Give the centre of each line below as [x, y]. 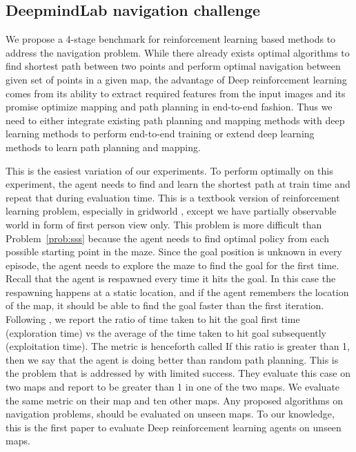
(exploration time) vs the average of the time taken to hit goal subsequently [166, 332]
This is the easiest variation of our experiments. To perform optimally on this [169, 170]
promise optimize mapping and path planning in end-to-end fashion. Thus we [169, 107]
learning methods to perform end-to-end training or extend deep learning [160, 134]
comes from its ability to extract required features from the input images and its [176, 93]
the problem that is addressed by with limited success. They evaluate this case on [178, 373]
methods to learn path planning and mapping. [103, 147]
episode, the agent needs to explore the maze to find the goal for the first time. [172, 265]
